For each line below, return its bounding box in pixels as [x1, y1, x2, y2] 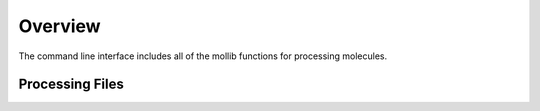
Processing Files [18, 76, 124, 93]
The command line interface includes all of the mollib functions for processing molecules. [18, 50, 388, 62]
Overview [18, 15, 101, 37]
